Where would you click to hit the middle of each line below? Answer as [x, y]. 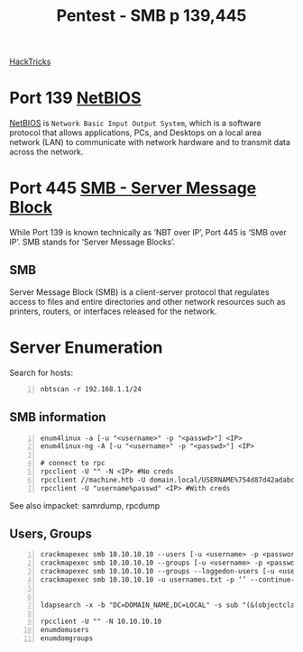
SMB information [58, 417]
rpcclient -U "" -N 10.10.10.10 [101, 622]
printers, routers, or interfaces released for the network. [113, 311]
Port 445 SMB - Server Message [133, 188]
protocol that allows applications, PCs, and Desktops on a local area [135, 133]
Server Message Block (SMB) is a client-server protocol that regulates [139, 292]
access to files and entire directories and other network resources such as [147, 301]
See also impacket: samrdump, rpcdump [85, 505]
